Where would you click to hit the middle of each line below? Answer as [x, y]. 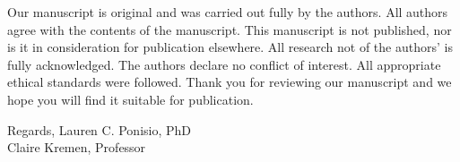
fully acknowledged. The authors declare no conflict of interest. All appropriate [224, 64]
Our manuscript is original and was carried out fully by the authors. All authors [228, 12]
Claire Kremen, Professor [77, 147]
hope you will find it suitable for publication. [130, 99]
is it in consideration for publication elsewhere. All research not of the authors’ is [230, 47]
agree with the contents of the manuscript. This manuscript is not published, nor [230, 29]
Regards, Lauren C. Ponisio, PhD [100, 129]
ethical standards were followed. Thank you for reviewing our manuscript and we [230, 82]
